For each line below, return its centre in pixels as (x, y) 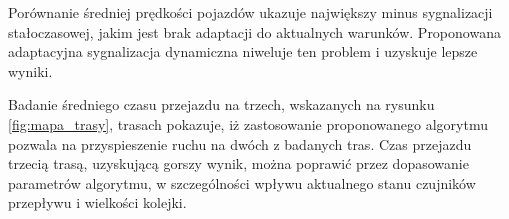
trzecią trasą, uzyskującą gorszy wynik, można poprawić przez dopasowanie (238, 163)
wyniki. (30, 70)
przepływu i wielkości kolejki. (97, 202)
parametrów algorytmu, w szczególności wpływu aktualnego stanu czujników (242, 182)
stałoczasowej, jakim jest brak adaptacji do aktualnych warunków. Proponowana (254, 31)
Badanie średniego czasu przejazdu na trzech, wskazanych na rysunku (221, 104)
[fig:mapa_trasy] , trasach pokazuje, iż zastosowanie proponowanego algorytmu (248, 123)
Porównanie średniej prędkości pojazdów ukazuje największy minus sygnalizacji (250, 12)
